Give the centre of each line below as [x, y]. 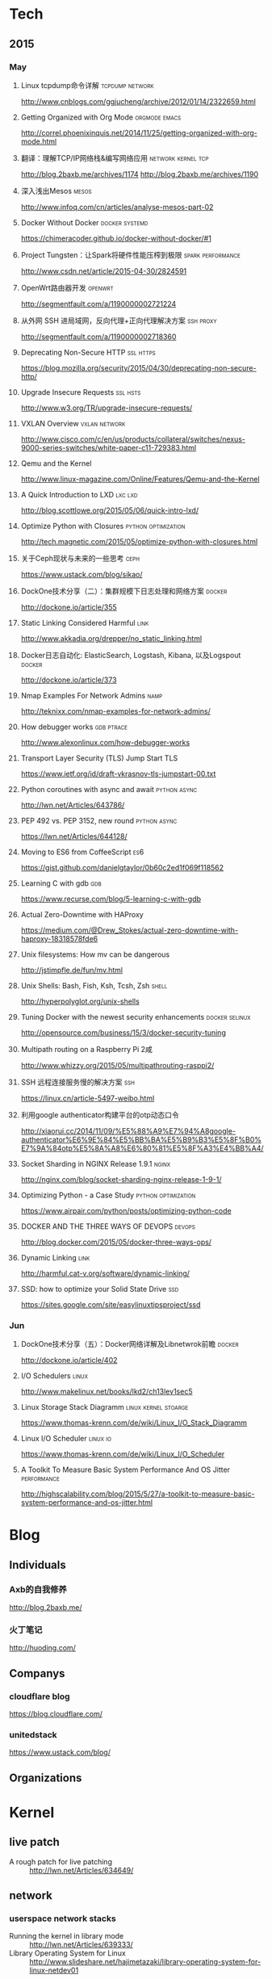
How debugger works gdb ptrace [74, 727]
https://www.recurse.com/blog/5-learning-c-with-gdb [111, 899]
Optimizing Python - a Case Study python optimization [108, 1195]
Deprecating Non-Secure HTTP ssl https [88, 352]
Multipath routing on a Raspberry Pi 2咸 [86, 1049]
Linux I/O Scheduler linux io [66, 1439]
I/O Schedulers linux [54, 1376]
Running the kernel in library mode [67, 1936]
